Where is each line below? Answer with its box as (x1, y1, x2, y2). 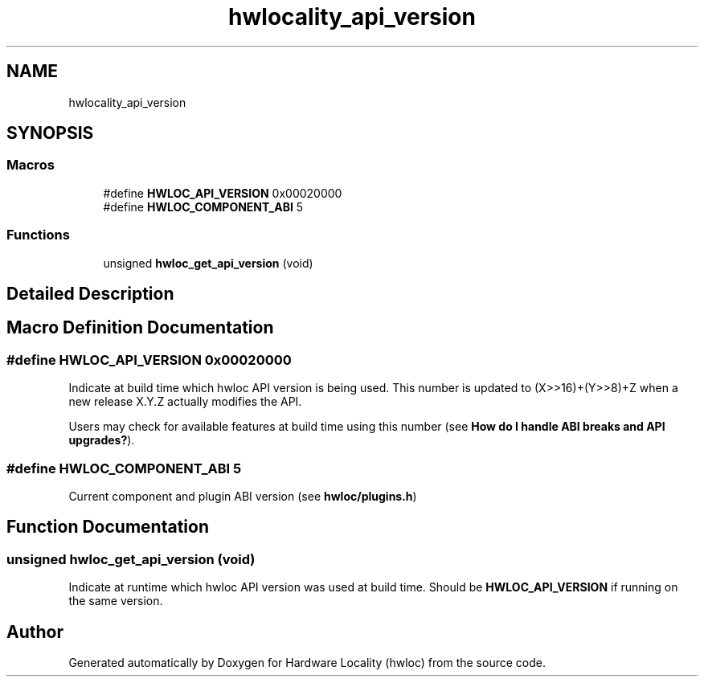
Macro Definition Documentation (6, 317, 274, 338)
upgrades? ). (68, 433, 135, 448)
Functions (6, 227, 70, 243)
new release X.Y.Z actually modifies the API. (68, 395, 302, 409)
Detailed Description (6, 283, 174, 304)
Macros (6, 157, 55, 174)
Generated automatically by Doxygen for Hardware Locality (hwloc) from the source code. (68, 656, 546, 670)
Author (6, 621, 63, 642)
